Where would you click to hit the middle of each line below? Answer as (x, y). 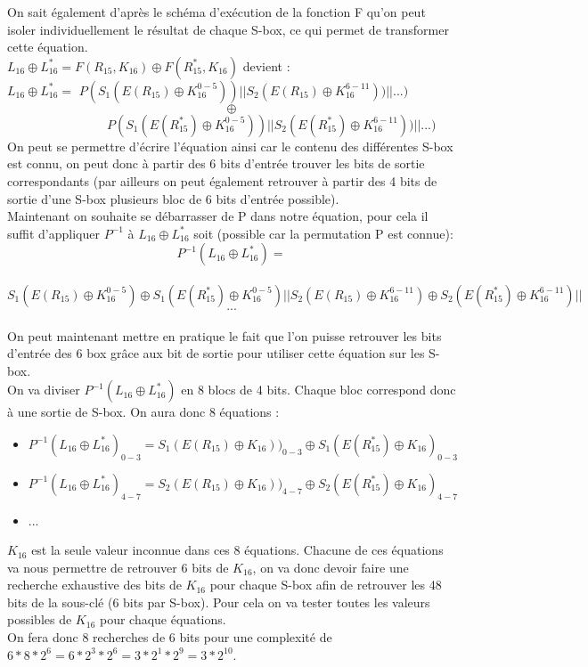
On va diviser (44, 390)
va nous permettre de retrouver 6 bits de (118, 567)
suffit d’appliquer (53, 233)
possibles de (40, 619)
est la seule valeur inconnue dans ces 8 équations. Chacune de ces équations (237, 550)
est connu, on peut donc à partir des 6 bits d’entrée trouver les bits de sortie (216, 163)
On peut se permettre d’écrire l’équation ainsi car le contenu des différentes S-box (230, 146)
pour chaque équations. (163, 619)
